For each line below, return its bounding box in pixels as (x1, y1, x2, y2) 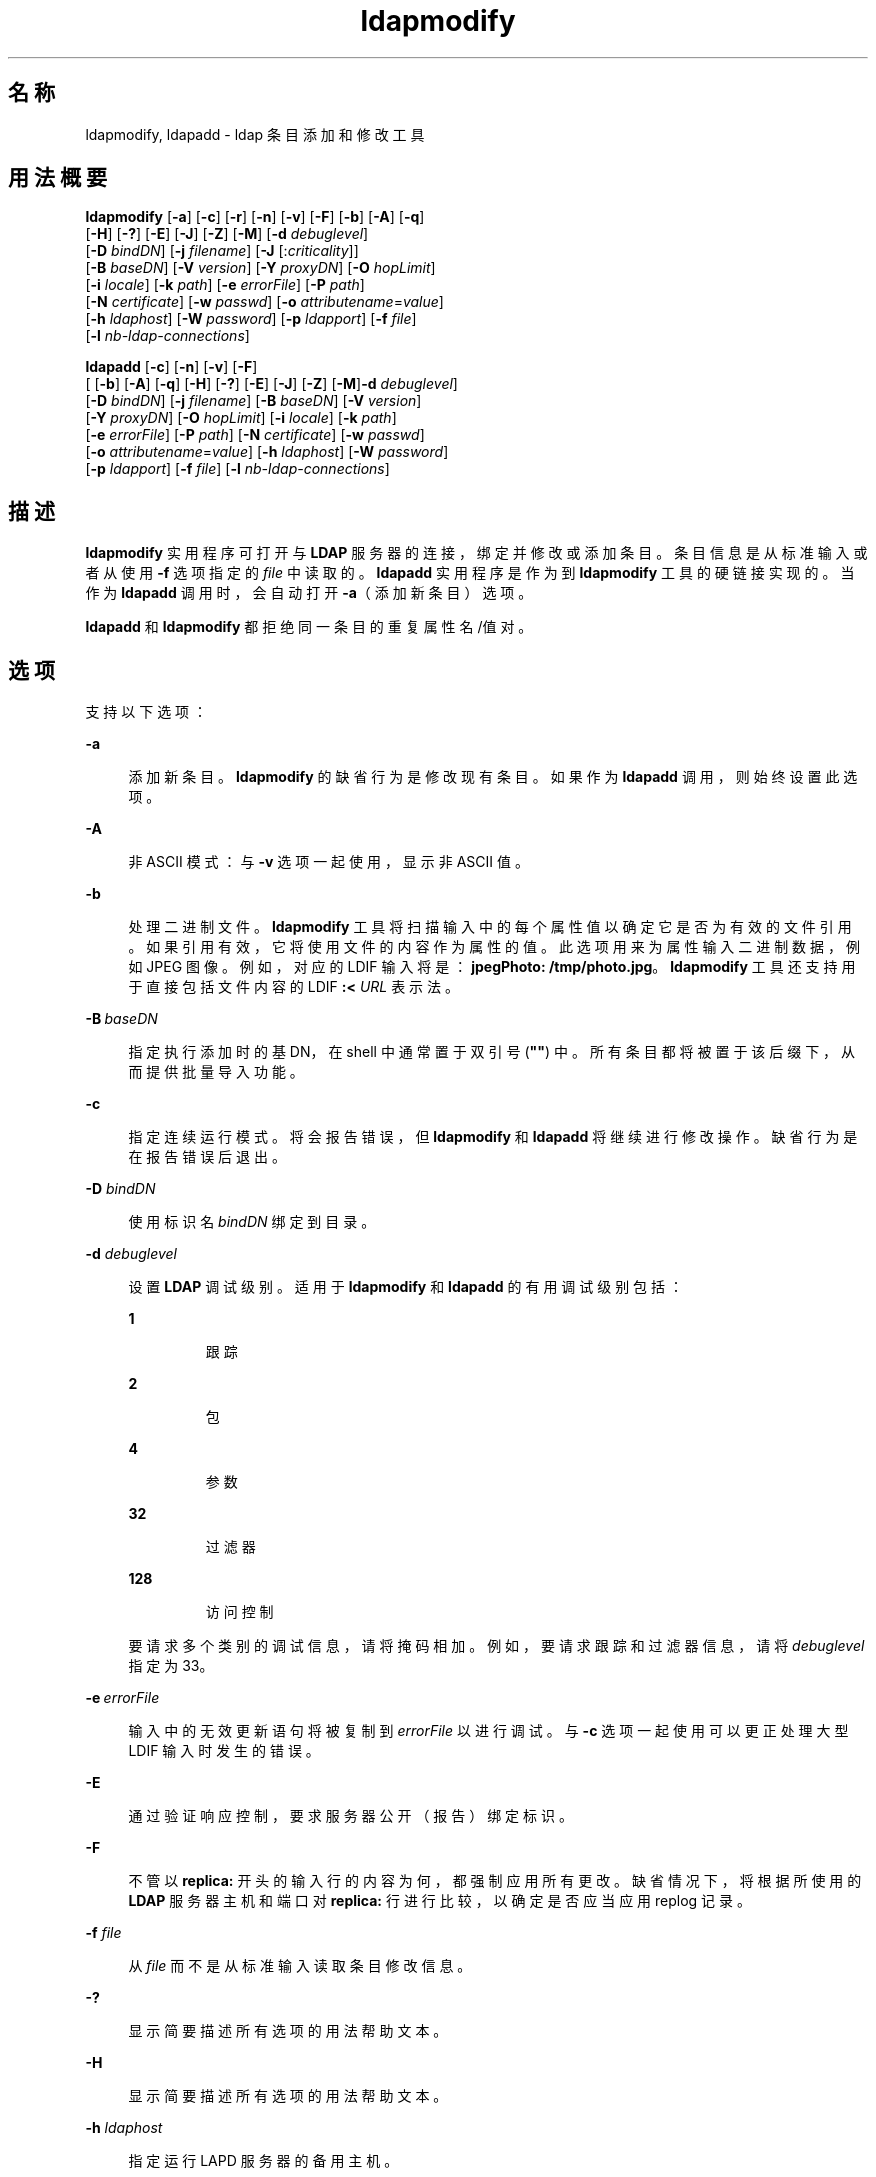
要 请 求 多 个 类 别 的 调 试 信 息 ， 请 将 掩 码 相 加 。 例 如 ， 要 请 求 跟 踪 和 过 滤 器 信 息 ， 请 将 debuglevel (128, 1637, 865, 1655)
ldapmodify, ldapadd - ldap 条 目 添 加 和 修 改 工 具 (85, 125, 425, 143)
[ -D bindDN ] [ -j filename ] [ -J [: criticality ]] (85, 242, 359, 260)
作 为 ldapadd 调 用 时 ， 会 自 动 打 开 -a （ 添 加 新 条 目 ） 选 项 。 (85, 584, 533, 602)
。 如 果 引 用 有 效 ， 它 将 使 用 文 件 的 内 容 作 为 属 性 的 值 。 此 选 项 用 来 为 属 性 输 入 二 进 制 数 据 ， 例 (128, 938, 860, 956)
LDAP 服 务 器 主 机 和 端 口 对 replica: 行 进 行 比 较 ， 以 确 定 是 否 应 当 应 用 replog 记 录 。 (128, 1892, 751, 1910)
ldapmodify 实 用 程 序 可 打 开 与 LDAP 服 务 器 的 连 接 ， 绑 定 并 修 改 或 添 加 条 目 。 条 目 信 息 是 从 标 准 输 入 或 (85, 544, 868, 562)
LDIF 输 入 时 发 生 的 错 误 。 (128, 1742, 320, 1760)
